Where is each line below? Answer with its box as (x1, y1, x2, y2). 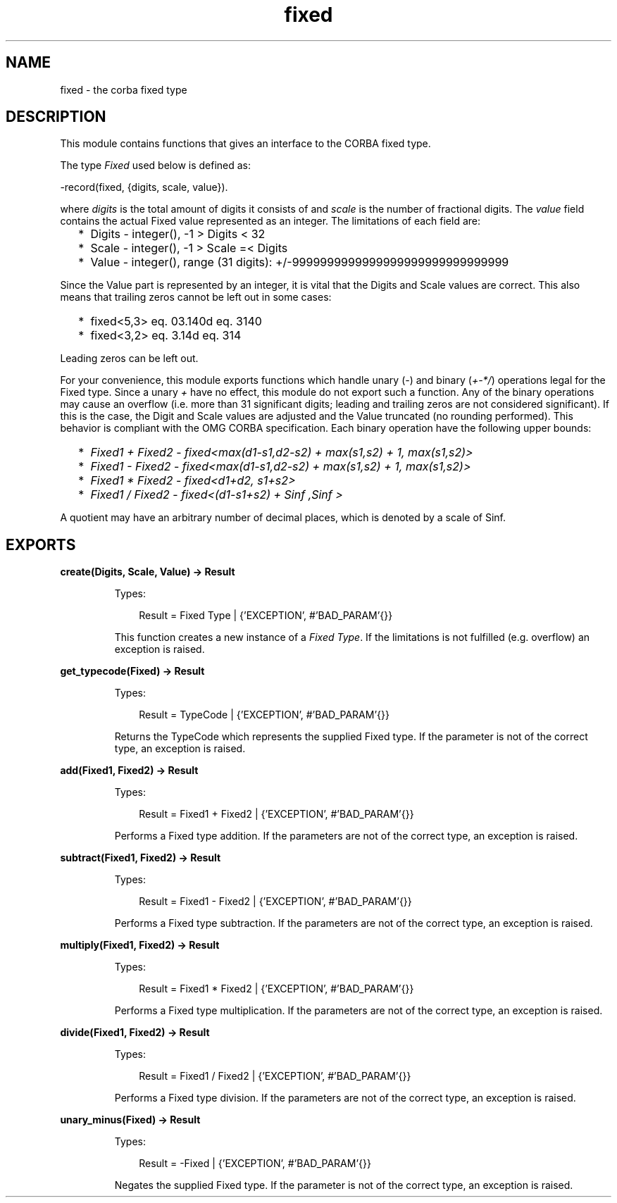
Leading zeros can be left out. (60, 352, 199, 365)
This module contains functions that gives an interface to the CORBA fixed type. (60, 137, 431, 150)
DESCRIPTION (6, 108, 106, 126)
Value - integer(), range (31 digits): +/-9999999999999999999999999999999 (90, 255, 509, 270)
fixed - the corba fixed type (60, 83, 187, 96)
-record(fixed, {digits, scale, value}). (60, 181, 228, 194)
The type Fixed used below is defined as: (60, 159, 251, 172)
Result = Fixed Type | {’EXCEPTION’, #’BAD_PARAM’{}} (139, 609, 393, 622)
